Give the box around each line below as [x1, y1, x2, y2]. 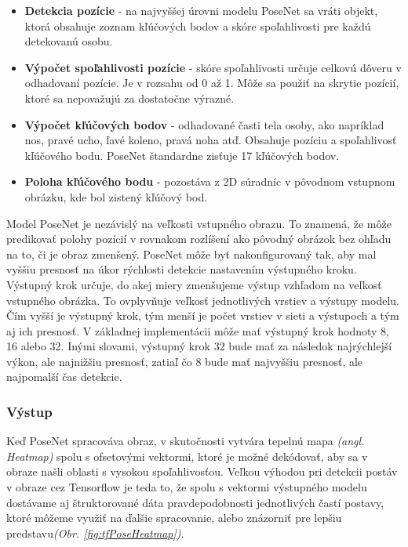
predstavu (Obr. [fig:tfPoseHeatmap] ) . [6, 524, 184, 541]
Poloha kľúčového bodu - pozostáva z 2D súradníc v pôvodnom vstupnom [24, 173, 395, 190]
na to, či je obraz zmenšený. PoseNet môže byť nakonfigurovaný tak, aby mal [6, 245, 377, 262]
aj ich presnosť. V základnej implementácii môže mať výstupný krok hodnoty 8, [6, 322, 389, 339]
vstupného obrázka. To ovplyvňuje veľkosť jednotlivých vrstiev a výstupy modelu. [6, 292, 399, 308]
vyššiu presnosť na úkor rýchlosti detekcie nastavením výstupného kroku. [6, 261, 357, 277]
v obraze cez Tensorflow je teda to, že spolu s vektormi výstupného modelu [6, 479, 367, 495]
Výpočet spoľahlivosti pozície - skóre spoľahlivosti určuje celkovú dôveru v [24, 59, 402, 75]
